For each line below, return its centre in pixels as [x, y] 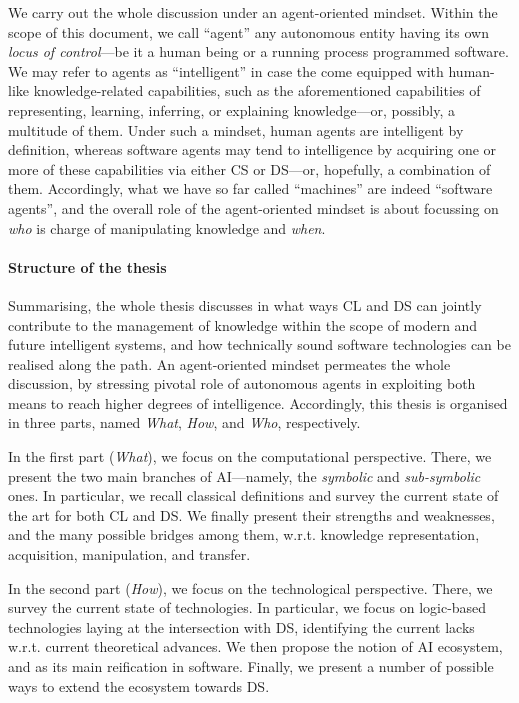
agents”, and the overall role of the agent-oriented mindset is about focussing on [253, 207]
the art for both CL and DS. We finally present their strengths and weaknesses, [251, 514]
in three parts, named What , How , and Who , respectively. [184, 422]
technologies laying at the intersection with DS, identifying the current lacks [241, 626]
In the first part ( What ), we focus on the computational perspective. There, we [250, 456]
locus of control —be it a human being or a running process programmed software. [258, 51]
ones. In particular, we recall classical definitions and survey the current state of [253, 495]
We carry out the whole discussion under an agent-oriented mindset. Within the [253, 12]
